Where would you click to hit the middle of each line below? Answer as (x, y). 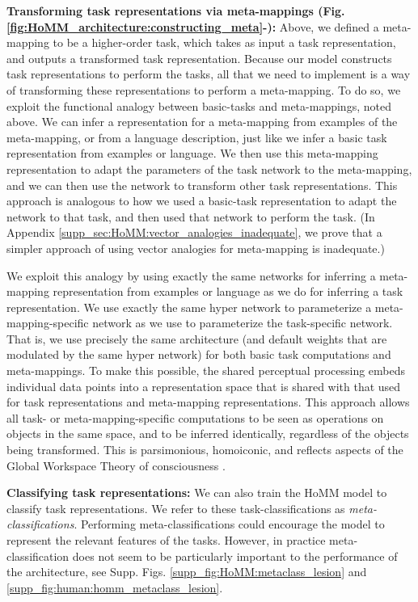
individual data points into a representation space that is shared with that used (204, 386)
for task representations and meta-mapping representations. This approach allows (208, 402)
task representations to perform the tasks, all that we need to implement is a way (209, 74)
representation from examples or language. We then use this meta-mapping (192, 153)
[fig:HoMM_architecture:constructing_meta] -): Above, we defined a (193, 26)
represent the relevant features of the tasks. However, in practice (166, 540)
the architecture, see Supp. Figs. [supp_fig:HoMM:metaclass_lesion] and (187, 572)
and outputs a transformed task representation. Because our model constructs (199, 58)
